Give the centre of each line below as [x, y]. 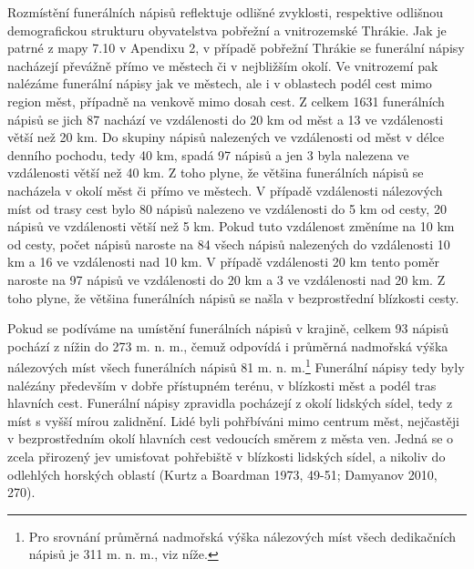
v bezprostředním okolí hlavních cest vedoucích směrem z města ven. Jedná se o [231, 438]
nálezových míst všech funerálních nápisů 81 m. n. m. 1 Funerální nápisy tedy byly [236, 366]
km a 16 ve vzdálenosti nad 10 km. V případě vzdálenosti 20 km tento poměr [223, 262]
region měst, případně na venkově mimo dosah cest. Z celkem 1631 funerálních [226, 101]
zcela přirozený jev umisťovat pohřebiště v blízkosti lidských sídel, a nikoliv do [227, 456]
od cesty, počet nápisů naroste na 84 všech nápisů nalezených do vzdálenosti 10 [229, 244]
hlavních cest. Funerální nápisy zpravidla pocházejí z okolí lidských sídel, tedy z [230, 403]
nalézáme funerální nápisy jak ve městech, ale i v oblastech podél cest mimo [220, 83]
